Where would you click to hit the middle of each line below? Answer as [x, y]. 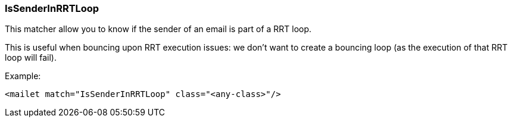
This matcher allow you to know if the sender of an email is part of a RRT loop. [158, 29]
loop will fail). [31, 58]
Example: [23, 76]
